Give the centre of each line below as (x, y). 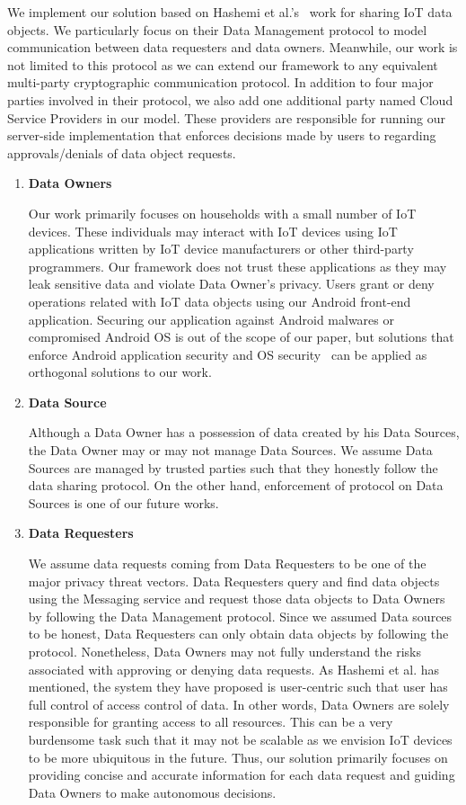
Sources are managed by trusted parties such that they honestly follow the (233, 467)
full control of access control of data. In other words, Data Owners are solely (239, 704)
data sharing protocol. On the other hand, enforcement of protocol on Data (236, 485)
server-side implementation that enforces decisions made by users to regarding (222, 135)
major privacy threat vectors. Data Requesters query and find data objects (234, 581)
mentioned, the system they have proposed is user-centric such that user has (238, 687)
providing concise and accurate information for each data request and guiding (242, 775)
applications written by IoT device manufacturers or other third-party (221, 249)
